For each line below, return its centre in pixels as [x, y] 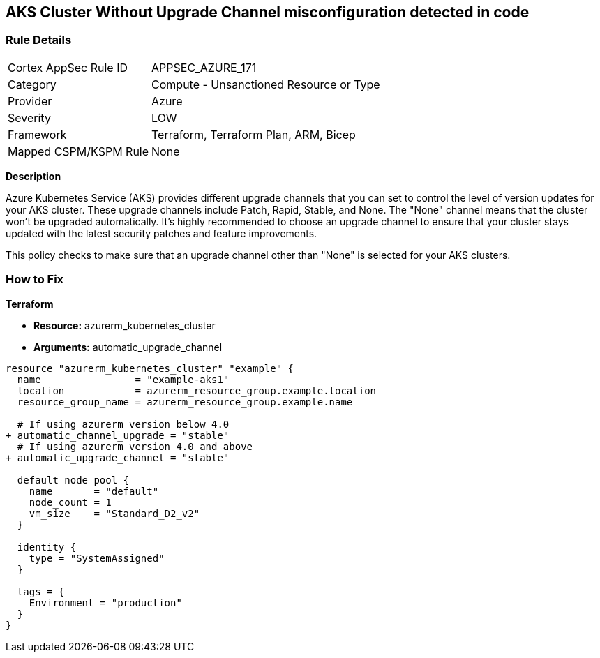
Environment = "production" [105, 603]
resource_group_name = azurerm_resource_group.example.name [185, 402]
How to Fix [35, 279]
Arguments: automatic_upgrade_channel [128, 347]
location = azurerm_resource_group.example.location [197, 390]
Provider [30, 101]
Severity [29, 118]
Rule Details [39, 40]
